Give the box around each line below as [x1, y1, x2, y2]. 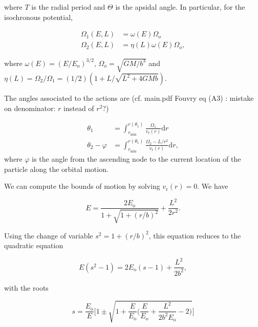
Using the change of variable [4, 230, 93, 241]
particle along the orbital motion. [4, 163, 109, 174]
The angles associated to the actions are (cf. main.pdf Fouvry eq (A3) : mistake [4, 93, 254, 103]
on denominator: [4, 102, 56, 113]
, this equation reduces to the [148, 230, 241, 241]
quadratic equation [4, 240, 63, 251]
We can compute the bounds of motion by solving [4, 181, 160, 191]
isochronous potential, [4, 11, 73, 22]
